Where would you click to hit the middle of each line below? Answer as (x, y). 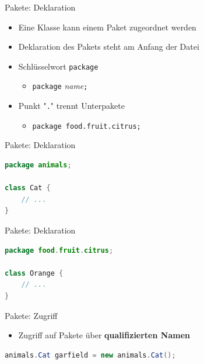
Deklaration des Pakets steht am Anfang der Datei (109, 47)
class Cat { (28, 188)
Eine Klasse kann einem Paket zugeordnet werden (107, 27)
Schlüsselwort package (58, 66)
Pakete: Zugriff (31, 315)
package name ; (60, 86)
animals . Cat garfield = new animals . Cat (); (90, 355)
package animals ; (38, 165)
